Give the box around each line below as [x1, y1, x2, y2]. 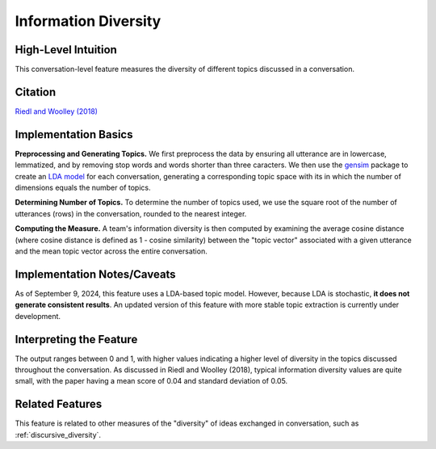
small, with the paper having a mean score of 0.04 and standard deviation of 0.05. [15, 376, 288, 386]
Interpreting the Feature [15, 332, 138, 346]
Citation [15, 85, 57, 99]
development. [15, 311, 61, 321]
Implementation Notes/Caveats [15, 267, 177, 281]
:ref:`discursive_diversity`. [15, 430, 101, 439]
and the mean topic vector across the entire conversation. [15, 246, 208, 256]
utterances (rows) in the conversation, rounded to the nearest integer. [15, 208, 247, 218]
